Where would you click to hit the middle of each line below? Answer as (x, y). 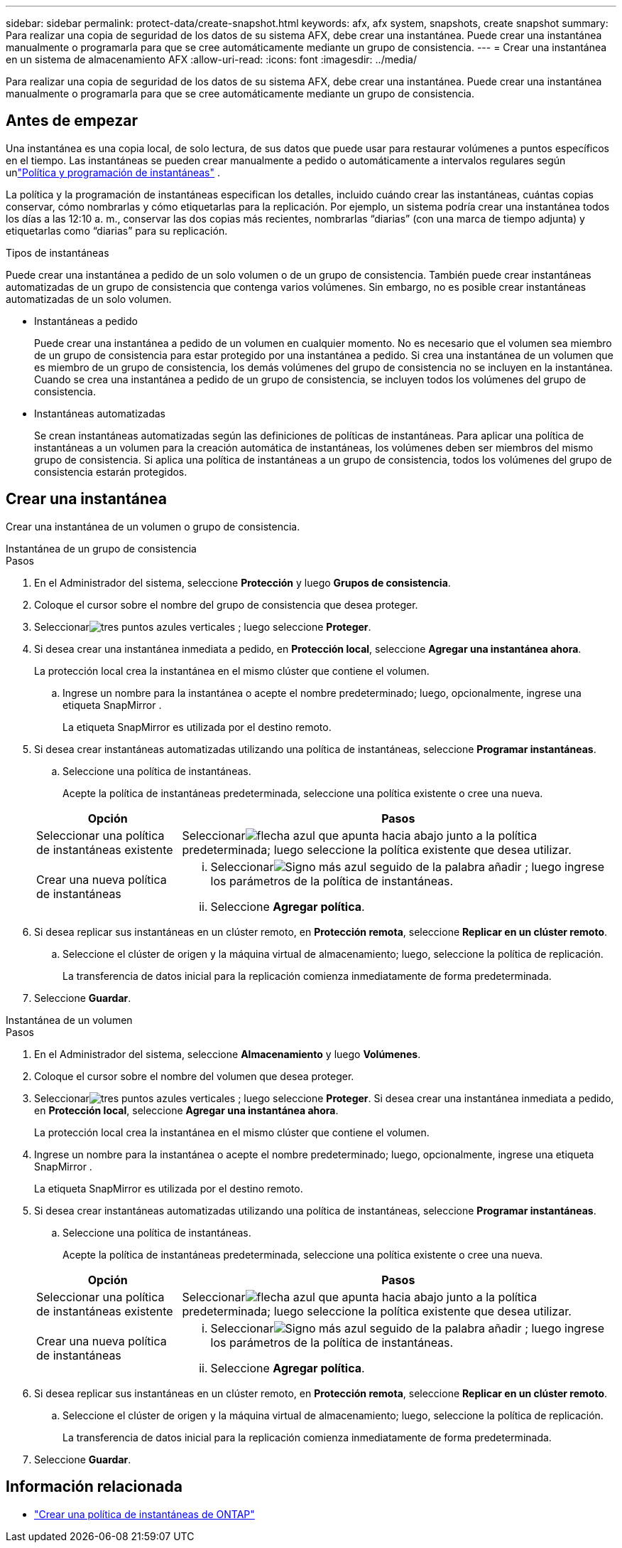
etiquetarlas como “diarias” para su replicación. (117, 230)
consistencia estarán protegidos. (111, 471)
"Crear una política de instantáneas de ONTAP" (144, 1514)
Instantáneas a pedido (86, 321)
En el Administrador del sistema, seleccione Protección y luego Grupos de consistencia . (242, 582)
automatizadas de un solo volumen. (89, 299)
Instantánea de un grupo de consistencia (101, 548)
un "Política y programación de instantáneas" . (113, 172)
